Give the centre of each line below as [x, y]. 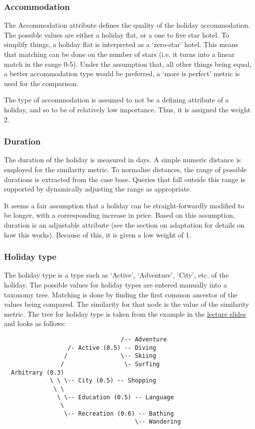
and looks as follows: [35, 323]
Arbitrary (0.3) [38, 372]
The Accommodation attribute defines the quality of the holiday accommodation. [127, 25]
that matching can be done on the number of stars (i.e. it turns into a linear [119, 54]
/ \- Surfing [110, 364]
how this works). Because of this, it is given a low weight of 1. [98, 234]
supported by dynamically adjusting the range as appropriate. [98, 189]
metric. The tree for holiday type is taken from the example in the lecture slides [125, 313]
